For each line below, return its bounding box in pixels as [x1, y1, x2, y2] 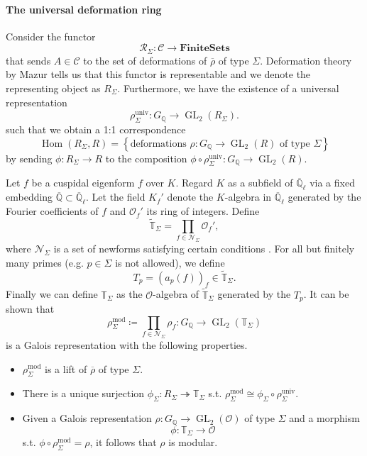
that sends [6, 52, 51, 67]
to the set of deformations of [83, 52, 207, 67]
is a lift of [45, 361, 87, 376]
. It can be [303, 287, 349, 301]
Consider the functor [6, 28, 96, 43]
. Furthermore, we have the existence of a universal [117, 81, 339, 96]
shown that [6, 301, 55, 316]
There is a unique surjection [22, 386, 145, 401]
